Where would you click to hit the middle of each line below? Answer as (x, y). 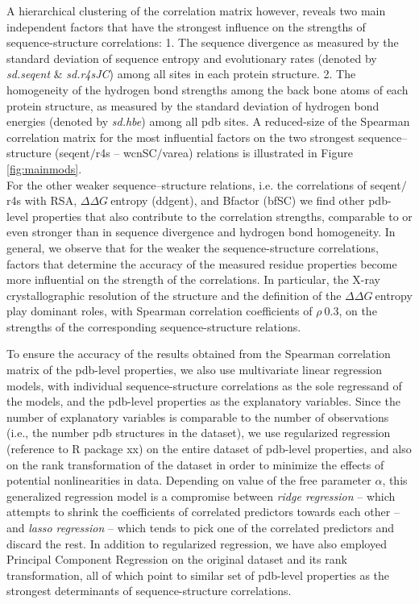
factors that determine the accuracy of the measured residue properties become (202, 263)
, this (395, 480)
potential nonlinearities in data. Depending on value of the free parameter (189, 480)
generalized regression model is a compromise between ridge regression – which (201, 496)
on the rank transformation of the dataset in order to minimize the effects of (195, 464)
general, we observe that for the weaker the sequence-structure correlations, (193, 247)
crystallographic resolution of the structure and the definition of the (174, 295)
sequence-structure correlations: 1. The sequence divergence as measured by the (203, 42)
